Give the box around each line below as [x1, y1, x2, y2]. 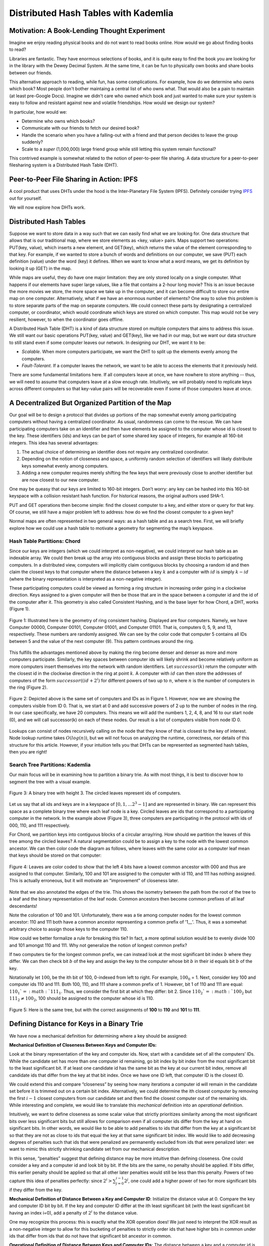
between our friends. [9, 70, 52, 76]
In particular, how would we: [9, 109, 67, 115]
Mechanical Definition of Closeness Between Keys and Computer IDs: [9, 1042, 157, 1048]
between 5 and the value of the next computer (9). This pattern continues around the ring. [9, 638, 194, 644]
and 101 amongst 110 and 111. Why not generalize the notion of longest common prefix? [9, 942, 187, 948]
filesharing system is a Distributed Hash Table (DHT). [9, 162, 119, 168]
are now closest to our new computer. [21, 476, 100, 483]
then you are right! [9, 749, 47, 755]
